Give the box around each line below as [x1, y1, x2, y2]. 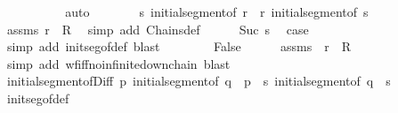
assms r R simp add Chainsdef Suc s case [6, 19, 309, 38]
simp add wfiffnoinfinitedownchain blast [6, 54, 231, 72]
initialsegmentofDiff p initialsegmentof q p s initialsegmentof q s [6, 72, 391, 90]
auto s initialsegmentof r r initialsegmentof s [65, 3, 369, 20]
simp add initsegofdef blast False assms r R [6, 37, 351, 56]
